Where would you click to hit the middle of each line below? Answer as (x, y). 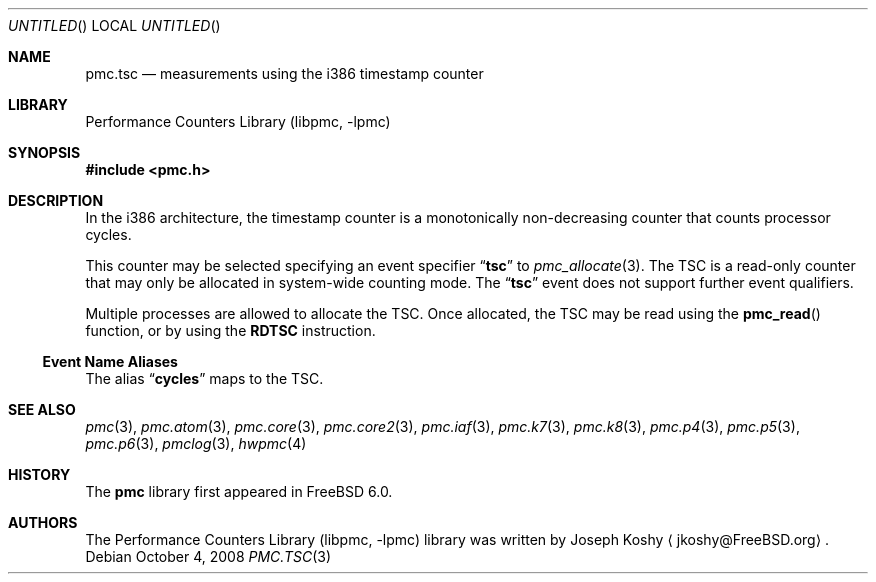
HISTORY (39, 474)
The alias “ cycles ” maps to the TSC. (204, 378)
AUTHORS (43, 522)
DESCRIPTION (56, 200)
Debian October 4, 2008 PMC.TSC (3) (208, 556)
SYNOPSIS (44, 152)
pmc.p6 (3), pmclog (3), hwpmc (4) (196, 443)
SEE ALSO (42, 409)
